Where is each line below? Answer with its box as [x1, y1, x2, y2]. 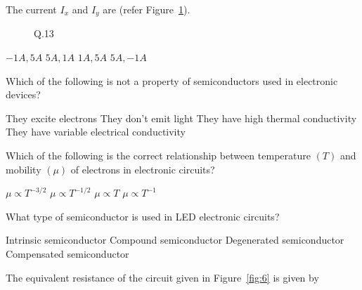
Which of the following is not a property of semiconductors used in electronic [6, 73, 338, 88]
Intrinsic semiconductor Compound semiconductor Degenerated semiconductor [6, 232, 344, 247]
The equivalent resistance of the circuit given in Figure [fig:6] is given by [6, 270, 319, 284]
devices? [6, 87, 41, 102]
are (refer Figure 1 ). [103, 2, 190, 16]
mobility [6, 162, 41, 176]
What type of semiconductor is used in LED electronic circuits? [6, 209, 280, 223]
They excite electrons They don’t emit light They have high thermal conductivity [6, 110, 357, 125]
